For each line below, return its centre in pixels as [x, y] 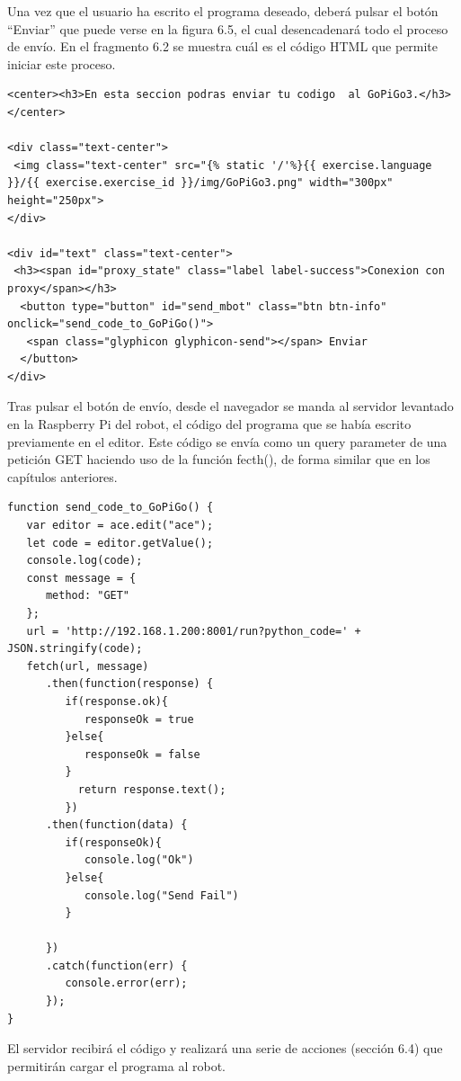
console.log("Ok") [139, 860]
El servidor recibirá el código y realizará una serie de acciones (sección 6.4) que [225, 1048]
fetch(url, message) [88, 666]
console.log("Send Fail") [161, 895]
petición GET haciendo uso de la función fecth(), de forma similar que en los [219, 459]
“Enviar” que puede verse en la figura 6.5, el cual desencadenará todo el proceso [228, 28]
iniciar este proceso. [62, 63]
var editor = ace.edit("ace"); [120, 526]
